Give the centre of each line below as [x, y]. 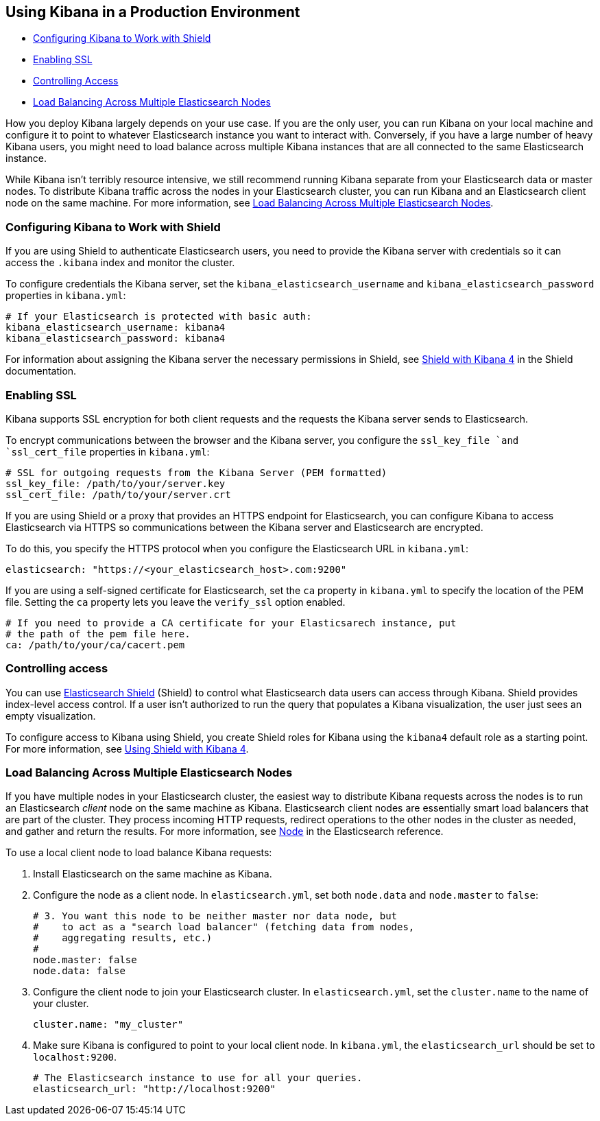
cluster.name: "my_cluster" [108, 1025]
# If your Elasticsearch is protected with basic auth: [159, 317]
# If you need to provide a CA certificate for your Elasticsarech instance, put [231, 623]
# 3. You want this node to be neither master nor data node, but [215, 916]
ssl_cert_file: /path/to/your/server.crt [118, 494]
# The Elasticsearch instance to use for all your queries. [198, 1078]
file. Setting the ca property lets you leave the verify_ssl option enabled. [176, 602]
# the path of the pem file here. [98, 634]
